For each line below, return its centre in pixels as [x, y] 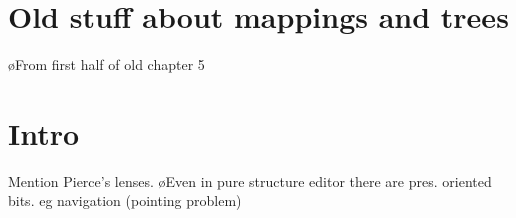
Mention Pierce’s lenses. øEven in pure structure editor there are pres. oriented [250, 180]
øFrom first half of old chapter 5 [106, 64]
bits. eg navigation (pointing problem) [125, 200]
